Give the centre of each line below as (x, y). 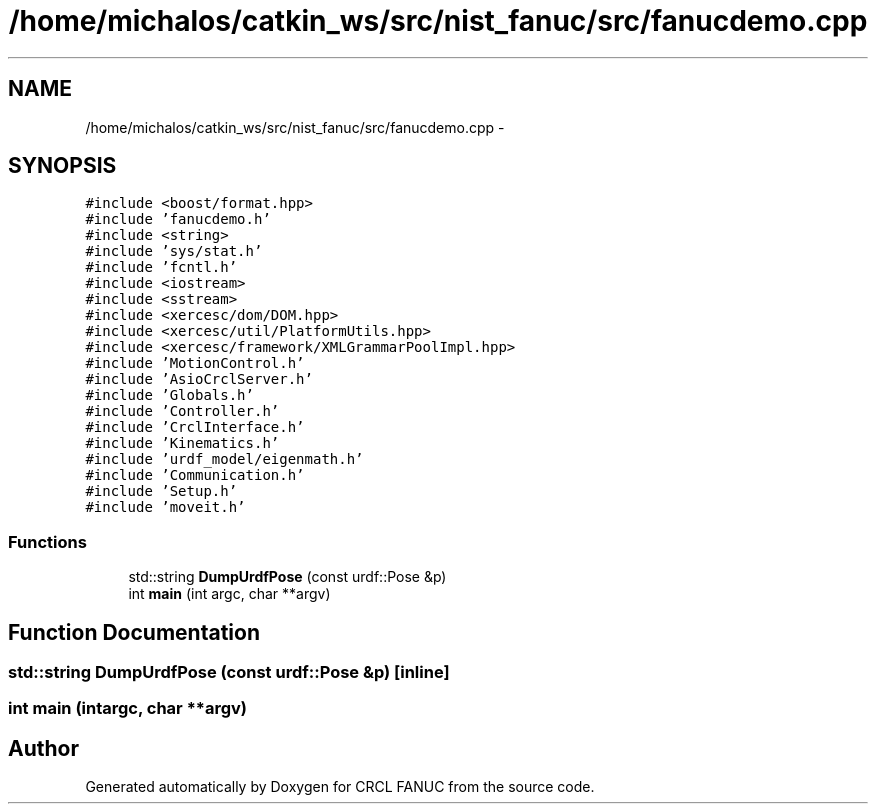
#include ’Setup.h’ (161, 491)
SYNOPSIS (62, 166)
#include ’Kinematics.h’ (182, 443)
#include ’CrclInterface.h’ (195, 427)
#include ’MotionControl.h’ (195, 363)
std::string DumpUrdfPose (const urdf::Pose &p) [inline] (229, 672)
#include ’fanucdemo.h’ (178, 219)
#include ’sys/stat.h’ (174, 251)
